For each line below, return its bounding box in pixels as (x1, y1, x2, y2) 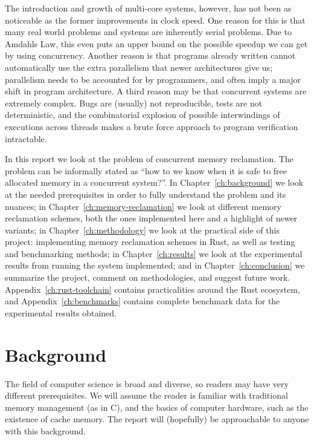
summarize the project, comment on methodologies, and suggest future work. (5, 271, 290, 284)
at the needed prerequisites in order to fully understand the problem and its (5, 188, 286, 200)
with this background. (5, 424, 86, 437)
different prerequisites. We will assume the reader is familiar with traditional (5, 389, 288, 402)
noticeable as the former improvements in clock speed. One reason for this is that (5, 13, 306, 26)
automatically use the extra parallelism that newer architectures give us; (5, 60, 273, 73)
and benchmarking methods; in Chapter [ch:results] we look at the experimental (5, 247, 303, 260)
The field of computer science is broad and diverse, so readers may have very (5, 377, 289, 390)
